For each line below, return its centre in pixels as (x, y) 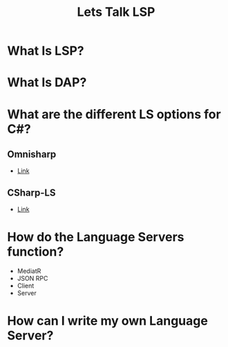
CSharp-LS (31, 193)
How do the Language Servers (96, 237)
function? (36, 252)
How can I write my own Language (108, 321)
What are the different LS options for (114, 114)
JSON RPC (32, 279)
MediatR (29, 271)
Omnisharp (32, 154)
